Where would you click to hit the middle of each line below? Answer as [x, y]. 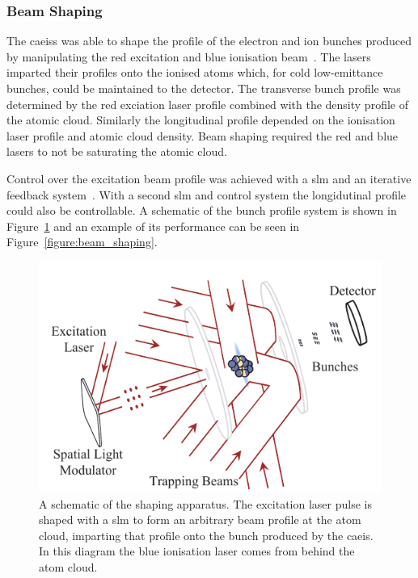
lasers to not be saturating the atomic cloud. [117, 151]
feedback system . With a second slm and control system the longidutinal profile [207, 194]
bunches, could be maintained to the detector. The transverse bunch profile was [204, 88]
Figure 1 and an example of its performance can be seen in [153, 226]
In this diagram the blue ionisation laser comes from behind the [197, 551]
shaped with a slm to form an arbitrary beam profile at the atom [200, 519]
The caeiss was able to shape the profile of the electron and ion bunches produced [209, 41]
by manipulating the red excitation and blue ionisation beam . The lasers [189, 56]
